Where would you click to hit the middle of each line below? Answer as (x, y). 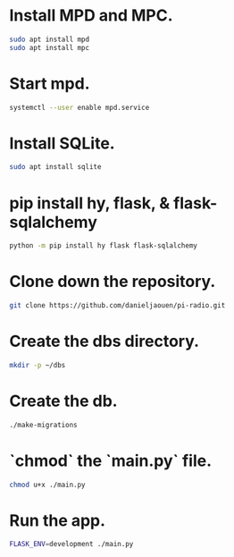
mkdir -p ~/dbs (38, 365)
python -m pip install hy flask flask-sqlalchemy (104, 246)
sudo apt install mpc (50, 47)
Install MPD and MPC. (91, 16)
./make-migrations (43, 425)
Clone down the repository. (113, 282)
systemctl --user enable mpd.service (79, 107)
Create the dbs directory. (104, 342)
